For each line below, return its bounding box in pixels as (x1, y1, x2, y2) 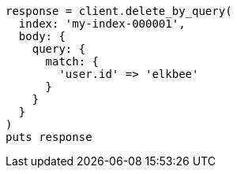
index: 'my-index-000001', (18, 17, 186, 30)
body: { (18, 30, 66, 43)
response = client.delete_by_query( (6, 5, 232, 17)
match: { (45, 55, 100, 68)
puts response (6, 131, 92, 143)
